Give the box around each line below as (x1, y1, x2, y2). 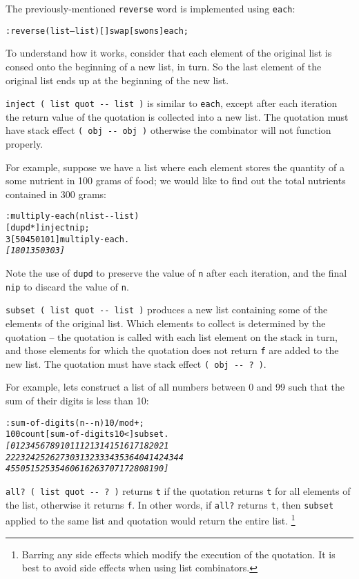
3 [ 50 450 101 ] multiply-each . (6, 234, 130, 244)
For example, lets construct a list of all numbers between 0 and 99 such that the (6, 380, 345, 394)
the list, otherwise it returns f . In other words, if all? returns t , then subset (6, 497, 334, 511)
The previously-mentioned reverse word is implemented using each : (6, 1, 295, 15)
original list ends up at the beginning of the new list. (6, 72, 229, 87)
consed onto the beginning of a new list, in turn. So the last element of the (6, 59, 322, 73)
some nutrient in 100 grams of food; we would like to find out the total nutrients (6, 173, 346, 188)
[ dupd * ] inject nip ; (6, 223, 90, 233)
